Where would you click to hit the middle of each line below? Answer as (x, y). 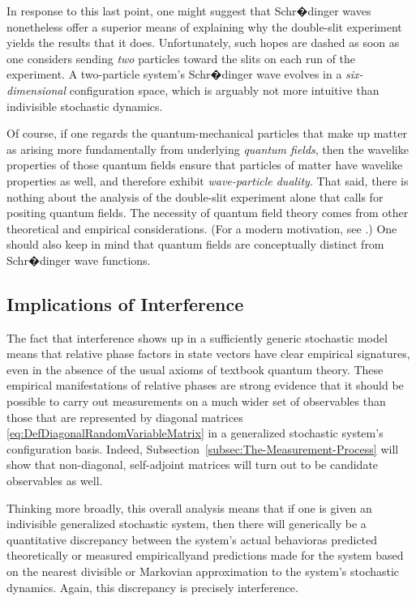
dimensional (36, 90)
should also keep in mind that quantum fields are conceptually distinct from (195, 244)
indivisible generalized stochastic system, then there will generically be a (187, 524)
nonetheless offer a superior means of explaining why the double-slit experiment (204, 26)
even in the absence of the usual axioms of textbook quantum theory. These (195, 369)
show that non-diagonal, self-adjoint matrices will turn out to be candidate (193, 465)
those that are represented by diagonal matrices (125, 417)
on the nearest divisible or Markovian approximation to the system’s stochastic (203, 571)
